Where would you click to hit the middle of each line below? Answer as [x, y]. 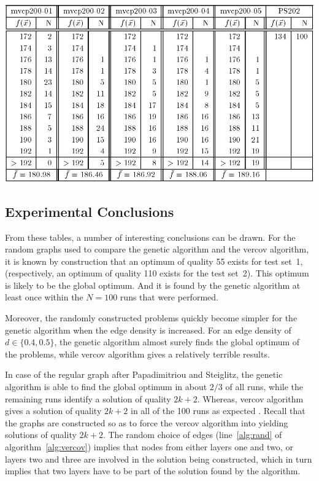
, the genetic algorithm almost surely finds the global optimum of [177, 342]
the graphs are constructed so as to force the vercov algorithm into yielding [147, 422]
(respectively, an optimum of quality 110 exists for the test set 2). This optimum [157, 273]
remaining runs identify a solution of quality [88, 398]
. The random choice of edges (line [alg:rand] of [192, 435]
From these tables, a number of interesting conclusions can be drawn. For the [150, 237]
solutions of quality [41, 435]
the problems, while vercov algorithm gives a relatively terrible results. [137, 354]
